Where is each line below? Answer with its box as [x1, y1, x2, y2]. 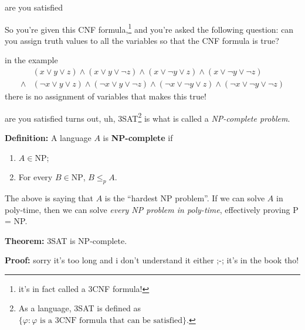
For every [18, 171, 53, 183]
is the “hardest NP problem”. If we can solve [104, 191, 265, 204]
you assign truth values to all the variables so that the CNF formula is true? [5, 34, 279, 46]
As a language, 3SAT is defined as [18, 302, 141, 314]
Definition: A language [5, 131, 91, 143]
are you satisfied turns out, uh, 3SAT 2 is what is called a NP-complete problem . [5, 110, 290, 124]
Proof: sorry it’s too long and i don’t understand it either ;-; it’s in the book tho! [5, 254, 299, 266]
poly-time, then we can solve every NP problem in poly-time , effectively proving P [5, 203, 299, 215]
